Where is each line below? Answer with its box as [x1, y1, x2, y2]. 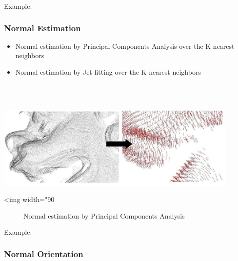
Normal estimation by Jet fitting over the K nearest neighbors [15, 67, 201, 77]
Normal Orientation [4, 248, 83, 260]
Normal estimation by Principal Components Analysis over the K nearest [15, 40, 235, 51]
